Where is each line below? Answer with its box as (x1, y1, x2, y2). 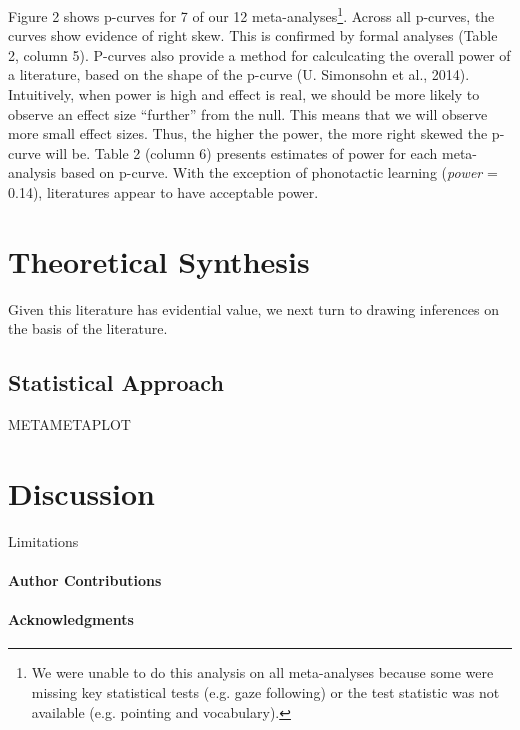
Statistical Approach (8, 367, 224, 398)
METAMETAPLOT (8, 414, 131, 435)
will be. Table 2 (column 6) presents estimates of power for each (45, 142, 438, 163)
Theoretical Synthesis (8, 240, 310, 281)
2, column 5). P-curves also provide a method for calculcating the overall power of (8, 44, 511, 65)
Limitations (8, 530, 79, 551)
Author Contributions (8, 570, 162, 591)
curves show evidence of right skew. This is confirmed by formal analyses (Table (8, 25, 498, 46)
